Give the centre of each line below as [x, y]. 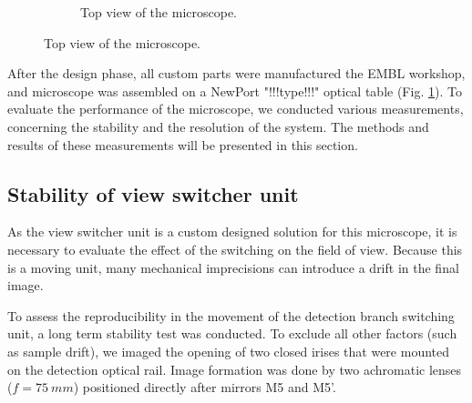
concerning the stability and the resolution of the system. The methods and [218, 126]
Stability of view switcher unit [153, 193]
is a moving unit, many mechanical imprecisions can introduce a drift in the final [233, 267]
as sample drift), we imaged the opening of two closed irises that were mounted [229, 351]
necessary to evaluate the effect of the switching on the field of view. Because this [235, 249]
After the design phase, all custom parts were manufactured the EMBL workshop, [236, 73]
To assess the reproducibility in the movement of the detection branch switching [231, 315]
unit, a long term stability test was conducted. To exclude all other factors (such [232, 333]
